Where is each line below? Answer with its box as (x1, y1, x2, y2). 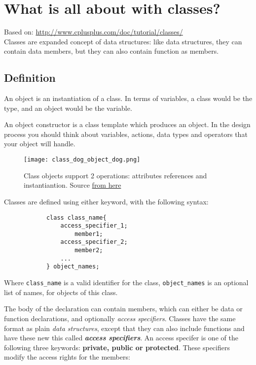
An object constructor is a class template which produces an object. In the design (4, 119, 251, 130)
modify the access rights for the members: (4, 352, 130, 362)
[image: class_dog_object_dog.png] (24, 156, 141, 164)
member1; (74, 230, 103, 237)
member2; (74, 247, 103, 254)
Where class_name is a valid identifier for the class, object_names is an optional (4, 277, 249, 288)
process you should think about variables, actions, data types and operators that (4, 129, 248, 139)
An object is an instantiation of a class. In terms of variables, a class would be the (4, 93, 253, 103)
